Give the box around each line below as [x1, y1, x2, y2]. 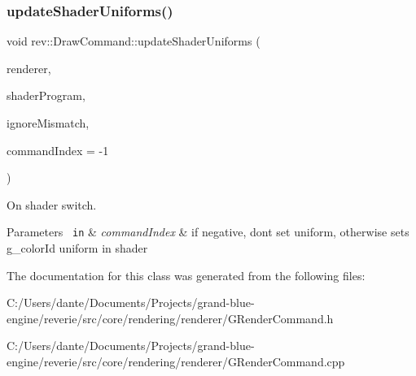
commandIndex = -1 [7, 141, 109, 158]
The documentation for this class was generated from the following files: [7, 266, 366, 283]
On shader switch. [7, 196, 97, 213]
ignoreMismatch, [7, 115, 90, 131]
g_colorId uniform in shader [7, 240, 148, 257]
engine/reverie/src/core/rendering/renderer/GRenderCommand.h [7, 309, 334, 326]
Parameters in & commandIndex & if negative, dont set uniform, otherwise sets [7, 223, 409, 240]
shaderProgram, [7, 87, 85, 104]
